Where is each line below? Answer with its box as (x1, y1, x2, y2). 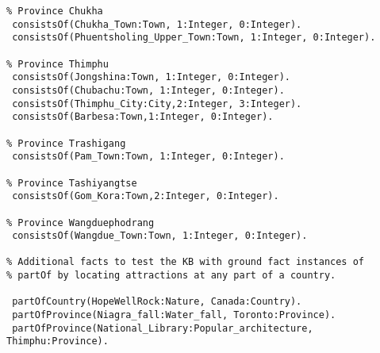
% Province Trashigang (6, 137, 126, 149)
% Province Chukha (6, 6, 103, 17)
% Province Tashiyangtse (6, 177, 137, 189)
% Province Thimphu (6, 58, 109, 70)
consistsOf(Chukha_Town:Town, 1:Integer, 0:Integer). (12, 18, 302, 30)
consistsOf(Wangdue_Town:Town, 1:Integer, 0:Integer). (12, 230, 308, 242)
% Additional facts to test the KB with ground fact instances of (6, 256, 365, 268)
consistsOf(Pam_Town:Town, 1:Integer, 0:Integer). (12, 151, 285, 163)
